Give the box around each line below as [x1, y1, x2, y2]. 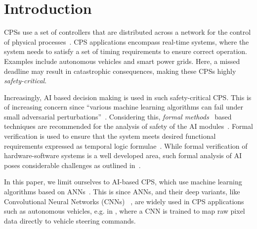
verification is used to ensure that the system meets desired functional [4, 131, 216, 141]
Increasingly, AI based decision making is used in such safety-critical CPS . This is [4, 92, 252, 102]
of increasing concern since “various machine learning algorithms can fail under [4, 102, 243, 112]
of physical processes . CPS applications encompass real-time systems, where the [4, 36, 249, 47]
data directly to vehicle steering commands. [4, 215, 136, 226]
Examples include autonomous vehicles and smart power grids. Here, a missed [4, 56, 240, 66]
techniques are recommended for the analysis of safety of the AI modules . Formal [4, 121, 253, 131]
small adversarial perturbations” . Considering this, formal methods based [4, 111, 232, 121]
